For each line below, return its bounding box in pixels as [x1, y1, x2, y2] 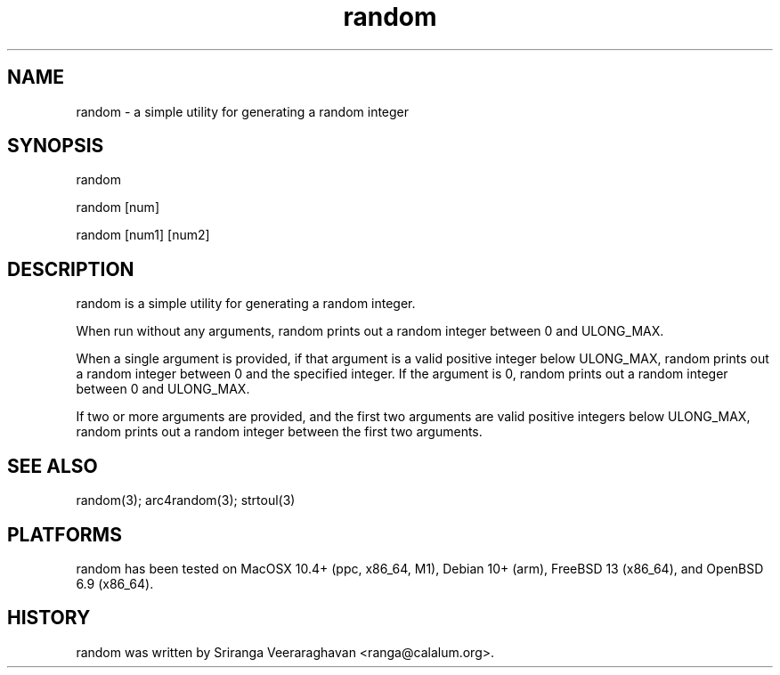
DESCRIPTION [7, 257, 134, 281]
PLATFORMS [7, 523, 122, 546]
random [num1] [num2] [76, 227, 210, 243]
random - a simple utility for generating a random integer [76, 103, 410, 119]
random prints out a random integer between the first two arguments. [76, 424, 483, 440]
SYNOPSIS [7, 134, 104, 158]
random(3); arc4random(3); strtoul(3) [76, 492, 296, 508]
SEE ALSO [7, 454, 98, 477]
